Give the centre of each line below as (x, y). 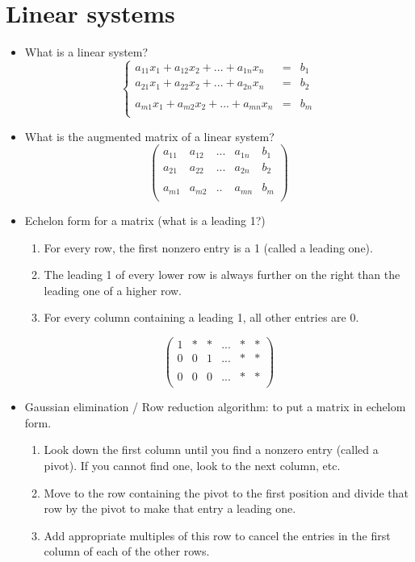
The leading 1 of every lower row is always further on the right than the (222, 275)
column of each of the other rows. (127, 551)
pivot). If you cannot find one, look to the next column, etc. (192, 465)
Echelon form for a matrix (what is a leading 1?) (145, 220)
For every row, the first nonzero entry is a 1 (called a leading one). (208, 247)
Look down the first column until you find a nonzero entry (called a (211, 450)
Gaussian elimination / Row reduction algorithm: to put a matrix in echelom (215, 407)
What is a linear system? (86, 52)
